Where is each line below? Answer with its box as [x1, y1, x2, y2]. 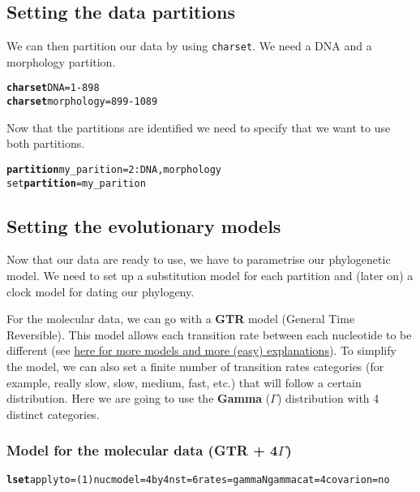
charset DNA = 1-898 [6, 82, 100, 94]
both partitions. [6, 135, 85, 152]
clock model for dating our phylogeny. [6, 283, 195, 300]
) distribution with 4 [276, 390, 379, 407]
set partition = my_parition [6, 177, 146, 189]
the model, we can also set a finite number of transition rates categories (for [6, 358, 384, 375]
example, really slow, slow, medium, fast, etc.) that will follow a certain [6, 373, 362, 391]
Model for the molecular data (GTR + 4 [6, 440, 278, 460]
